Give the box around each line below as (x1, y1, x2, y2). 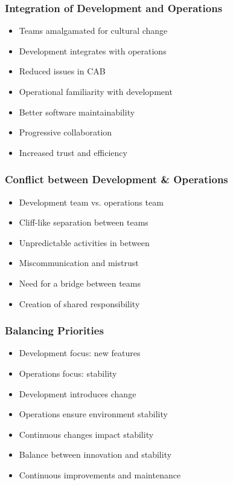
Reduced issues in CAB (19, 65, 106, 77)
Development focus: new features (19, 347, 141, 359)
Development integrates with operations (19, 44, 167, 57)
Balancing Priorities (5, 323, 104, 338)
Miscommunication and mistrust (19, 256, 139, 269)
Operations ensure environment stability (19, 408, 168, 420)
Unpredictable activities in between (19, 236, 150, 249)
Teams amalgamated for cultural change (19, 24, 168, 37)
